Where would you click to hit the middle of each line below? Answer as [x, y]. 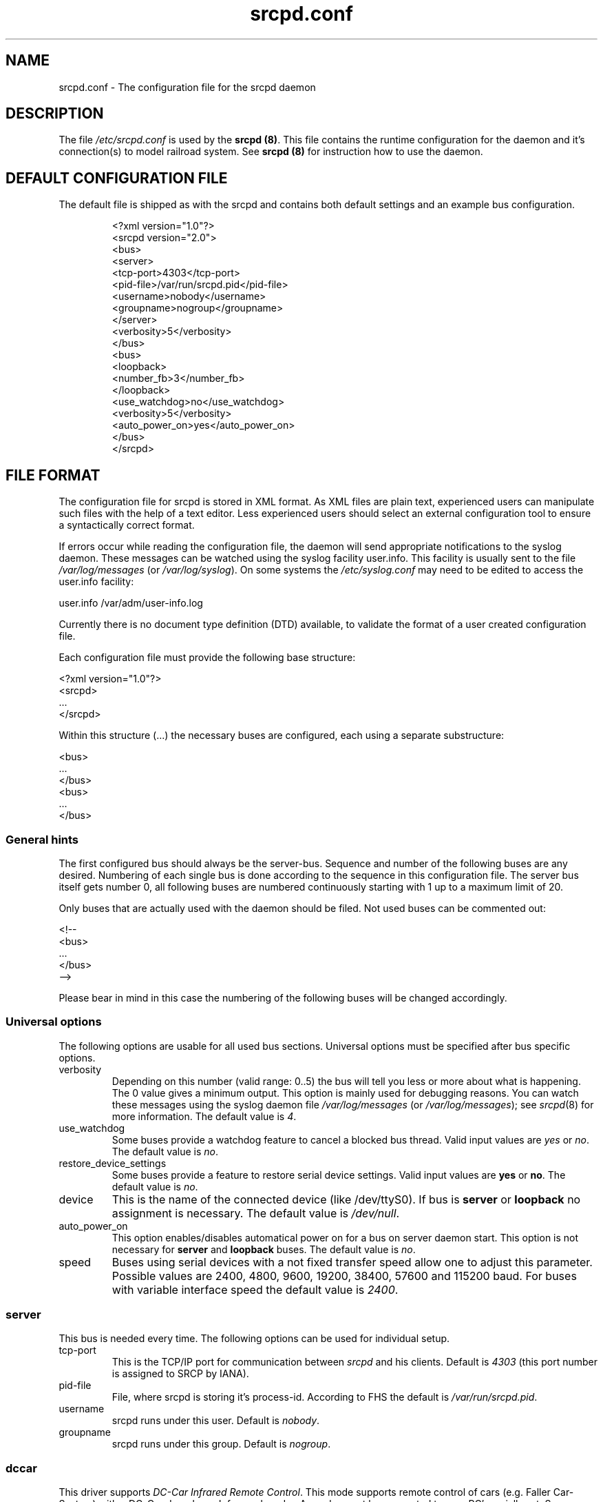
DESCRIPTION [55, 114]
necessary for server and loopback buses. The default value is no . [264, 1249]
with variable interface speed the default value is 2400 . [255, 1289]
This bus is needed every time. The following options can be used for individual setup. [254, 1339]
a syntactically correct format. [127, 525]
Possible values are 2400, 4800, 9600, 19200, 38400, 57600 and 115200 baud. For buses [344, 1276]
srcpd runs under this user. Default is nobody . [216, 1421]
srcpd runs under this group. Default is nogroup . [221, 1444]
